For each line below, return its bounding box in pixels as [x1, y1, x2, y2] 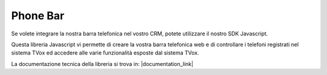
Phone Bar [11, 9, 65, 22]
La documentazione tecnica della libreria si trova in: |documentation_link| [11, 60, 194, 67]
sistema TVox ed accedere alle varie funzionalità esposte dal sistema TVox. [11, 49, 199, 56]
